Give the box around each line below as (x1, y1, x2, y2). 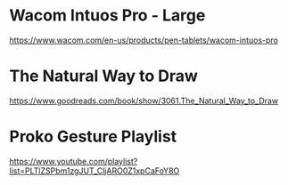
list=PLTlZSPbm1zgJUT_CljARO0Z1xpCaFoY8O (9, 165, 180, 176)
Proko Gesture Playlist (9, 126, 177, 147)
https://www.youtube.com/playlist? (9, 156, 138, 166)
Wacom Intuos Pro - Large (9, 5, 206, 26)
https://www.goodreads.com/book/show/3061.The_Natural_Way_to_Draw (9, 95, 279, 106)
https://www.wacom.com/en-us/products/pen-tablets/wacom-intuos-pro (9, 35, 279, 45)
